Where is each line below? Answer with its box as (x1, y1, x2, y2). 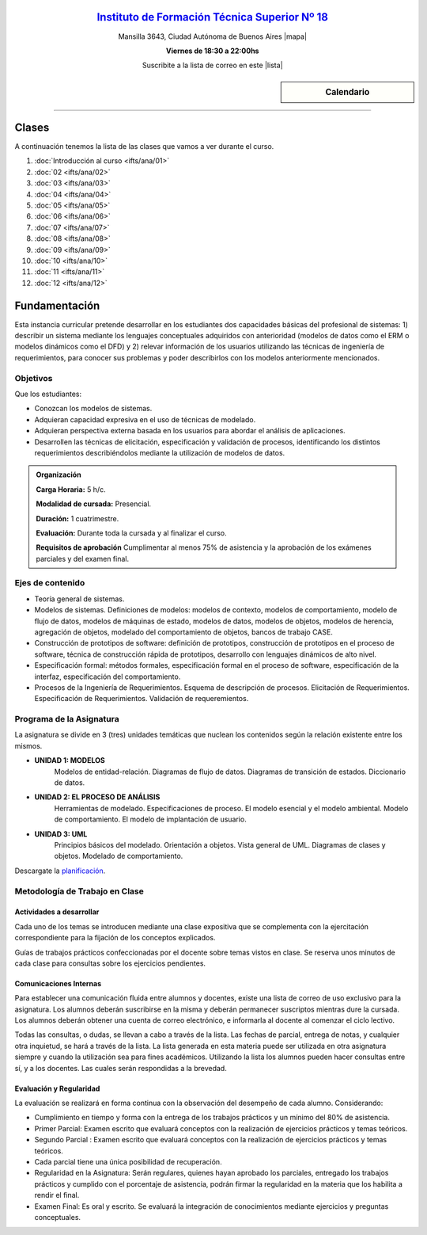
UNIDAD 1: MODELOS (34, 756, 106, 765)
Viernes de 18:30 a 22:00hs (166, 46, 259, 55)
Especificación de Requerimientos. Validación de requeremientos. (34, 694, 249, 703)
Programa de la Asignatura (14, 714, 119, 725)
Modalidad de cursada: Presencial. (36, 499, 152, 509)
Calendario (325, 86, 370, 97)
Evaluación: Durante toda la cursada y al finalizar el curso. (36, 528, 227, 538)
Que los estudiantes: (14, 389, 82, 398)
